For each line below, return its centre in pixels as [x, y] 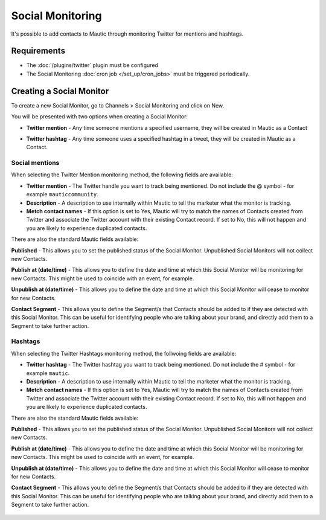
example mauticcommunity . [62, 194]
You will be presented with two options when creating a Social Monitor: [100, 117]
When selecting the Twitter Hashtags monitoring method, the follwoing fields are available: [124, 353]
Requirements [38, 51]
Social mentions [35, 163]
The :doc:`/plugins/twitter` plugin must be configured [92, 65]
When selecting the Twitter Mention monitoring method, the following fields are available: [122, 175]
